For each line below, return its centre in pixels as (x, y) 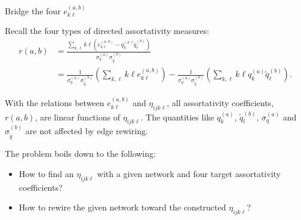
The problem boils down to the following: (80, 154)
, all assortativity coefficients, (220, 103)
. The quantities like (177, 117)
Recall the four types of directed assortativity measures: (107, 31)
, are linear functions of (77, 117)
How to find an (46, 173)
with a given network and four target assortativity (189, 173)
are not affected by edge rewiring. (87, 131)
